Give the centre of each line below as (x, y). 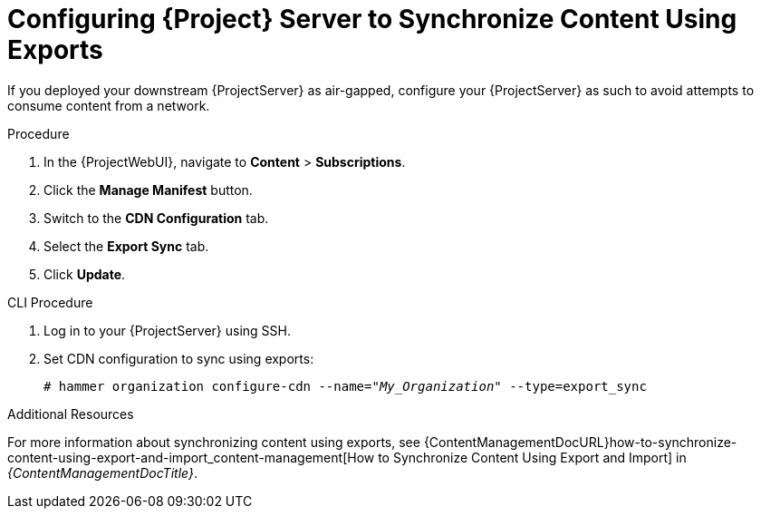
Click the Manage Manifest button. (148, 190)
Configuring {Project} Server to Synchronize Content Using (372, 19)
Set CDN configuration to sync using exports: (179, 358)
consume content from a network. (109, 105)
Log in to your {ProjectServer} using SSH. (167, 330)
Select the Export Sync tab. (126, 246)
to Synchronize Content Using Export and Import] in (532, 457)
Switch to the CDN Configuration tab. (156, 218)
